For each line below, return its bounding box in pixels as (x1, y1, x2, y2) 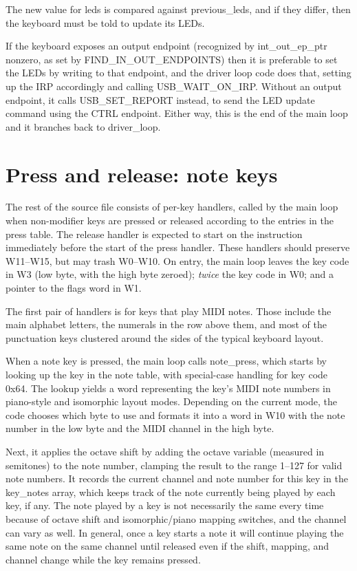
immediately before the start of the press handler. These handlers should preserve (6, 240, 350, 255)
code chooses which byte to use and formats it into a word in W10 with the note (6, 407, 345, 422)
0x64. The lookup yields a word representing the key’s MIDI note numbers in (6, 380, 331, 395)
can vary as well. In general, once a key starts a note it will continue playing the (6, 525, 344, 539)
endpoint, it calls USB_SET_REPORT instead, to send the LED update (6, 92, 315, 107)
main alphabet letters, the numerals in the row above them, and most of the (6, 317, 327, 332)
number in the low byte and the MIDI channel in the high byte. (6, 421, 274, 435)
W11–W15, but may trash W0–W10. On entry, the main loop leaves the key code (6, 253, 349, 268)
